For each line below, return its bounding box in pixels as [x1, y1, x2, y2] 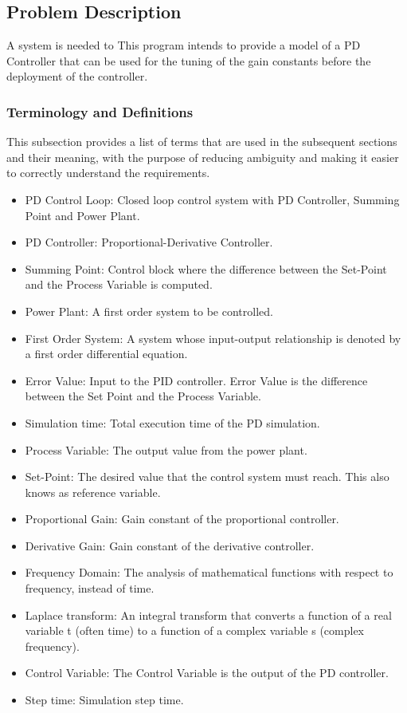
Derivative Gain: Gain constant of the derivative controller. [25, 537, 315, 553]
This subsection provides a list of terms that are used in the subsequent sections [6, 133, 397, 150]
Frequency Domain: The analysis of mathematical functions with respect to [25, 564, 393, 581]
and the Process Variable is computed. [25, 276, 213, 293]
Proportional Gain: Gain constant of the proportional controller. [25, 510, 339, 527]
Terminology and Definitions [6, 101, 194, 121]
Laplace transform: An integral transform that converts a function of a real [25, 606, 392, 623]
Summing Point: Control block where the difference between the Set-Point [25, 260, 387, 277]
